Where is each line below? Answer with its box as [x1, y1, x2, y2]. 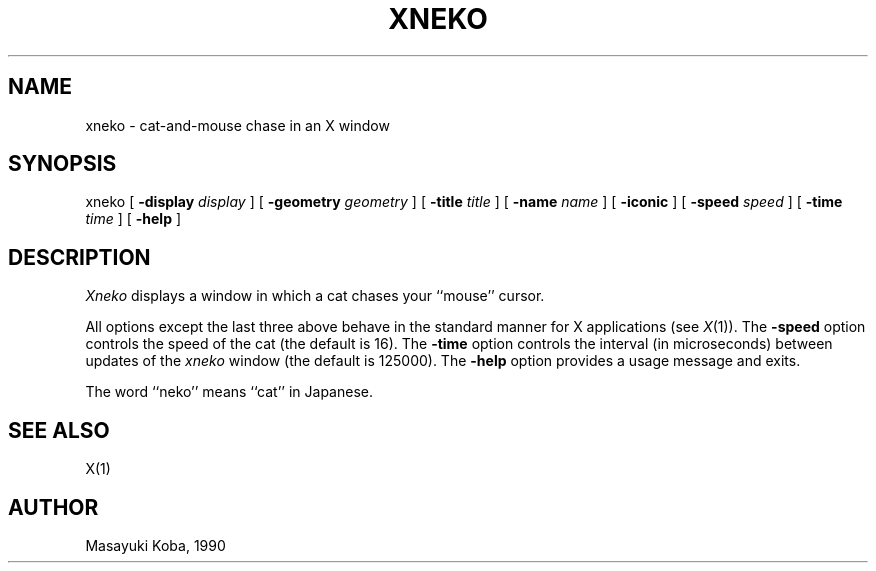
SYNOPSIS [8, 151, 117, 177]
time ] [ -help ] [85, 210, 182, 228]
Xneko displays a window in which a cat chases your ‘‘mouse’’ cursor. [85, 287, 545, 305]
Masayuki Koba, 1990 [85, 536, 226, 554]
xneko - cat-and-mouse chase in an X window [85, 116, 390, 134]
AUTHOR [8, 494, 99, 520]
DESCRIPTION [8, 244, 151, 270]
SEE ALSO [8, 417, 110, 443]
